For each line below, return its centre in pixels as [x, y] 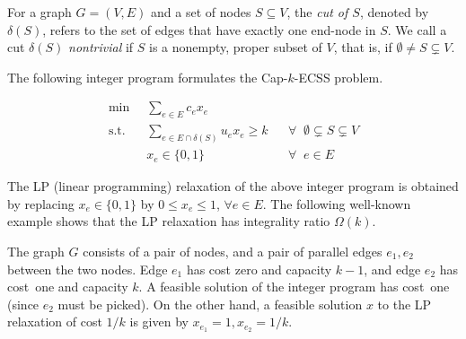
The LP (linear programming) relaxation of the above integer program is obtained [233, 186]
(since [23, 304]
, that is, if [363, 47]
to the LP [404, 304]
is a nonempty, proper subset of [236, 47]
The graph [36, 251]
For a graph [40, 12]
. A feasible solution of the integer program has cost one [294, 287]
